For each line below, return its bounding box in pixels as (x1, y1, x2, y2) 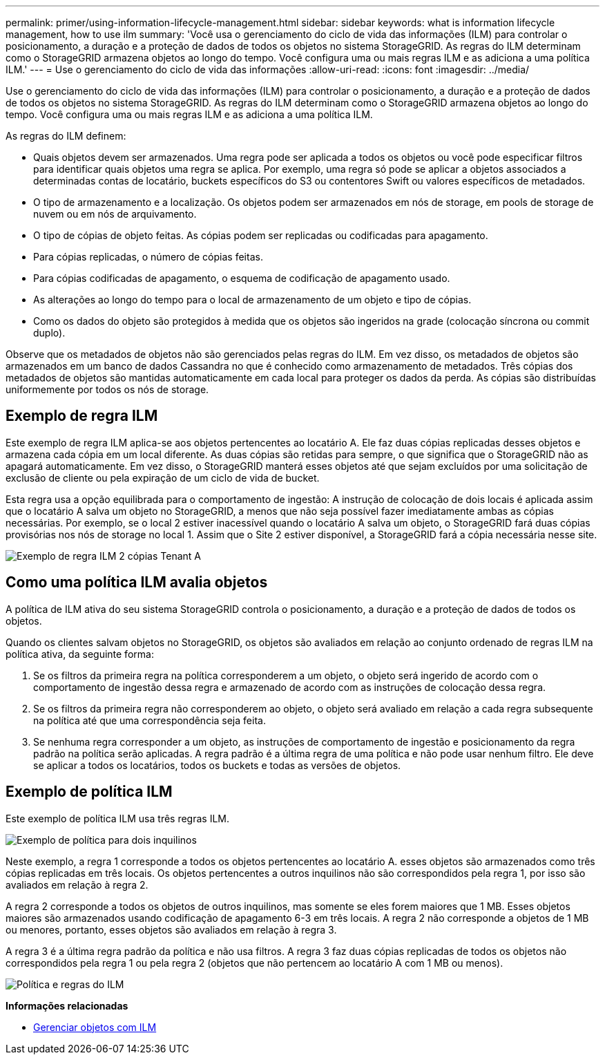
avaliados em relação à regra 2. (6, 878, 148, 891)
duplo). (33, 327, 66, 339)
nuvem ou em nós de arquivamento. (33, 208, 197, 220)
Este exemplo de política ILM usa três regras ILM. (6, 812, 230, 824)
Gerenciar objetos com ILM (33, 1021, 157, 1033)
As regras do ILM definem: (6, 130, 126, 142)
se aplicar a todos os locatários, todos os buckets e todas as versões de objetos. (33, 759, 401, 771)
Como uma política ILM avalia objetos (6, 574, 268, 591)
